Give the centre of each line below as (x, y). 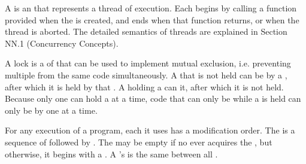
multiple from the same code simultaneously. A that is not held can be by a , (146, 75)
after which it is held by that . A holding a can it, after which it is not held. (144, 86)
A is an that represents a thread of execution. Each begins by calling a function (151, 8)
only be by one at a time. (51, 110)
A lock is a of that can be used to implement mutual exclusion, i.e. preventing (148, 63)
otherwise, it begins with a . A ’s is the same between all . (111, 154)
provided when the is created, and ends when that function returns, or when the (152, 19)
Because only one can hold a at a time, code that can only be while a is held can (153, 98)
